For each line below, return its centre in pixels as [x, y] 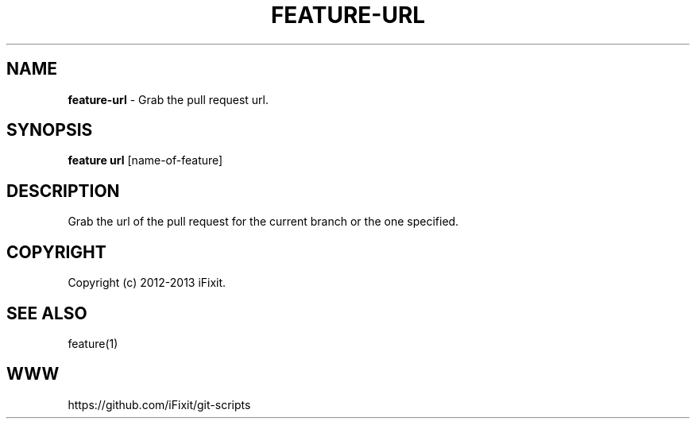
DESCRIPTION [63, 191]
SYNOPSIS [50, 130]
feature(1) [93, 343]
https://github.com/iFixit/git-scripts [159, 404]
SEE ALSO [47, 313]
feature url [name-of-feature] [145, 160]
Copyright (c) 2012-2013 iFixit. [147, 283]
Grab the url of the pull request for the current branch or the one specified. [263, 222]
